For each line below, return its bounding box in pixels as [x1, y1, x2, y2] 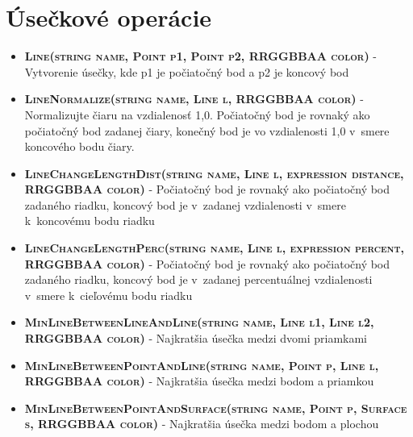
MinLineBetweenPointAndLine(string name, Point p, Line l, [24, 356, 379, 373]
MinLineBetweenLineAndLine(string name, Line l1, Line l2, [24, 314, 374, 331]
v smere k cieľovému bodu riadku [24, 286, 193, 303]
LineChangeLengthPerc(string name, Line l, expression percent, [24, 239, 405, 256]
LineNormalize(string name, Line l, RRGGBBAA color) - [24, 90, 364, 107]
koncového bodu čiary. [24, 138, 135, 155]
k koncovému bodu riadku [24, 212, 155, 229]
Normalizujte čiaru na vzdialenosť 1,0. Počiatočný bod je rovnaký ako [24, 106, 370, 123]
